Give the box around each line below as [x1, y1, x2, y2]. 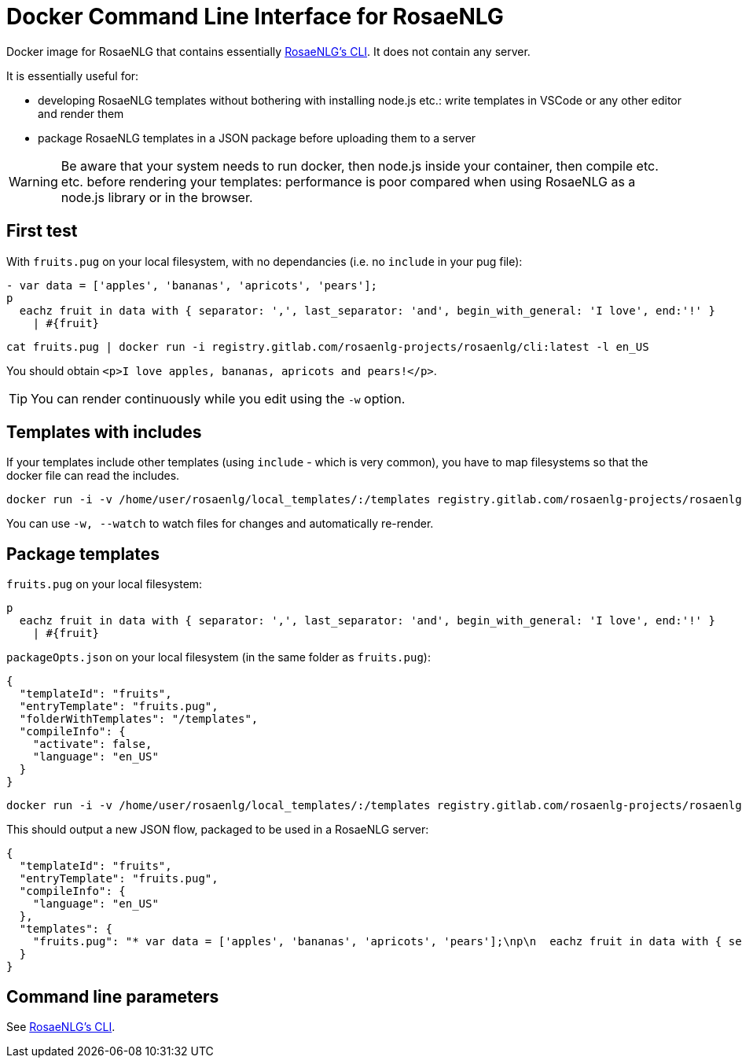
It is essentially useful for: [6, 68, 139, 83]
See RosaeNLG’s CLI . [6, 1020, 116, 1034]
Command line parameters [6, 986, 219, 1007]
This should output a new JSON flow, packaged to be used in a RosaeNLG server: [6, 823, 429, 837]
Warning [9, 173, 58, 190]
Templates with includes [6, 422, 202, 443]
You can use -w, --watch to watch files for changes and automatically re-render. [6, 517, 434, 531]
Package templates [6, 543, 160, 564]
